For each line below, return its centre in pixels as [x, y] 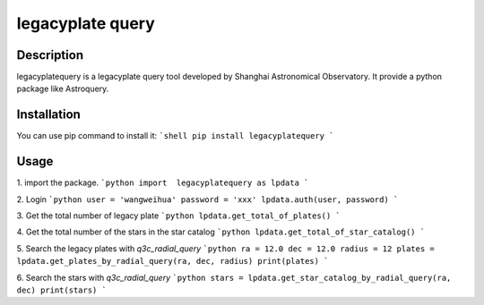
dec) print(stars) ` [62, 290]
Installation [48, 115]
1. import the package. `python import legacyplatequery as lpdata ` [163, 182]
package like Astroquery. [63, 89]
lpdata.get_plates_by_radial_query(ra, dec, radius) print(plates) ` [173, 261]
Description [50, 55]
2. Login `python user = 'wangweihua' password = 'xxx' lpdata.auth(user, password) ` [207, 199]
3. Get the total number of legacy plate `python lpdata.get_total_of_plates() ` [178, 216]
